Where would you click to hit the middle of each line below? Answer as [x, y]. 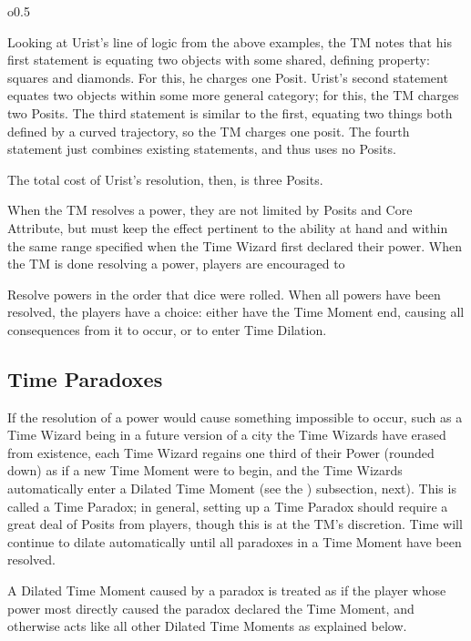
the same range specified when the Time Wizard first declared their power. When [235, 245]
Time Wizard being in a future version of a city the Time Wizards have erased [227, 435]
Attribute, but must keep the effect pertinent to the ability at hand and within [228, 227]
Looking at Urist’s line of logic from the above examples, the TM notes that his [230, 41]
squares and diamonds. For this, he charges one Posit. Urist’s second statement [228, 77]
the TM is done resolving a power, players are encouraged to [176, 264]
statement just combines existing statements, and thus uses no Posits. [202, 149]
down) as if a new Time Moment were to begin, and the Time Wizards [205, 470]
